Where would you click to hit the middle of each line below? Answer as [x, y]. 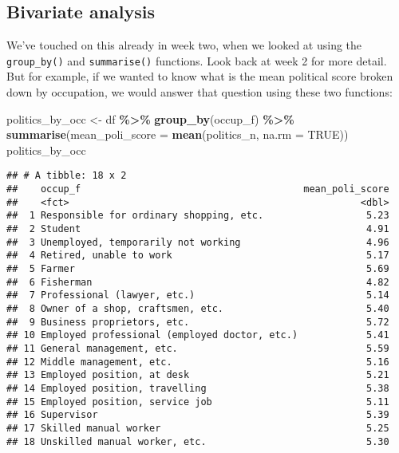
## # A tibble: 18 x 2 [67, 176]
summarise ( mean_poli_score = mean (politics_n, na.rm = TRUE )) [178, 134]
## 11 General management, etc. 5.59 [198, 348]
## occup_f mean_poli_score [198, 189]
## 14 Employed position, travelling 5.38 [198, 388]
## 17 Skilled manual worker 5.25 [198, 428]
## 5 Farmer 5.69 [198, 269]
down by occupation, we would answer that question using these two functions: [199, 92]
